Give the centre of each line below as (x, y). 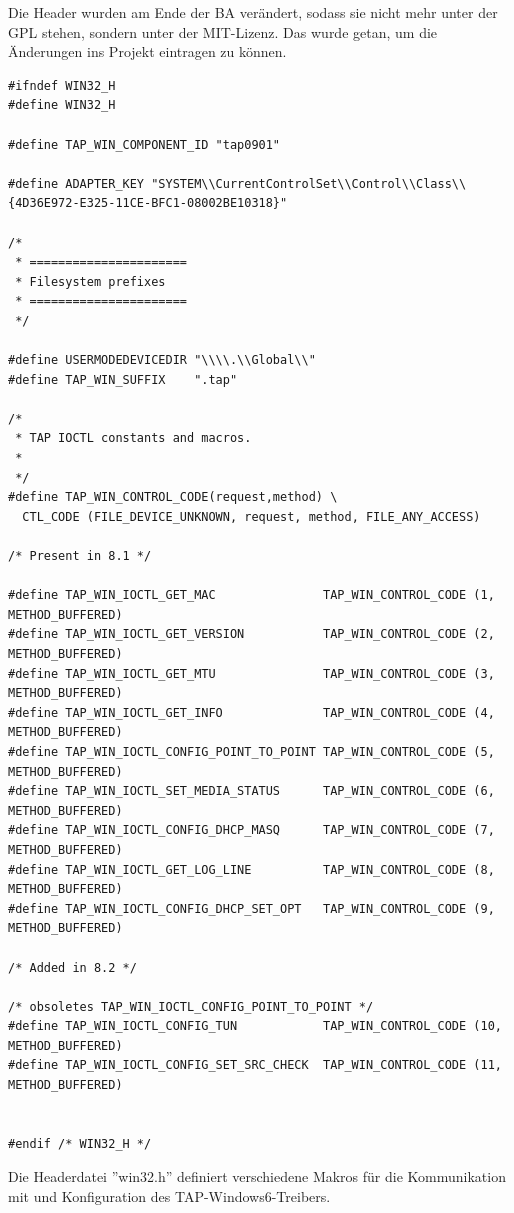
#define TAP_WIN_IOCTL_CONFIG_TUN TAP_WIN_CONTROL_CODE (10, (255, 1026)
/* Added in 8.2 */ (72, 967)
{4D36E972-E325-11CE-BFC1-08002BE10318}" (148, 203)
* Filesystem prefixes (90, 281)
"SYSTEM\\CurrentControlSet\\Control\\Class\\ (309, 183)
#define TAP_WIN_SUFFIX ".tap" (123, 379)
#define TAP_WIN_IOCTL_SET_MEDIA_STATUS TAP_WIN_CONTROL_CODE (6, (251, 791)
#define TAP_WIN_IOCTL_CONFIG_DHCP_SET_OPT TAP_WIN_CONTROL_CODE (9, (251, 908)
